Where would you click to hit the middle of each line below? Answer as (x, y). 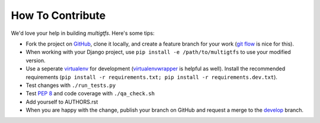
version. (36, 60)
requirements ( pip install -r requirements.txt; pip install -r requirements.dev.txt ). (152, 77)
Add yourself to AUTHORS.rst (62, 102)
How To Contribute (58, 15)
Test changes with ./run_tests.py (71, 85)
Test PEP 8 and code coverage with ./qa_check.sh (90, 93)
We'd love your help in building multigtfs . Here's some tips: (83, 33)
